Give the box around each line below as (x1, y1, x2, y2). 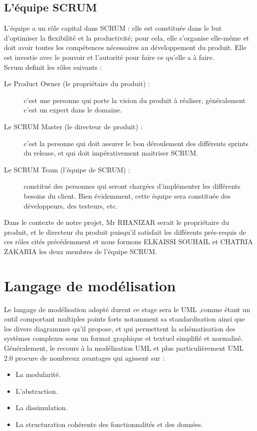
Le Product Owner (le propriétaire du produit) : (4, 78, 150, 89)
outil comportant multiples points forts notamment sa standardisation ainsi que (4, 314, 245, 324)
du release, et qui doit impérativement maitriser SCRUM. (24, 148, 198, 158)
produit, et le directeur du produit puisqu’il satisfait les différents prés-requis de (4, 226, 246, 237)
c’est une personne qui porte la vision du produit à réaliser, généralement (24, 95, 246, 105)
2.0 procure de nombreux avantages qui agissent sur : (4, 352, 165, 363)
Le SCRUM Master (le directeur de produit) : (4, 121, 143, 131)
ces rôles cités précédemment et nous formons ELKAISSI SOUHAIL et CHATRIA (4, 236, 253, 247)
